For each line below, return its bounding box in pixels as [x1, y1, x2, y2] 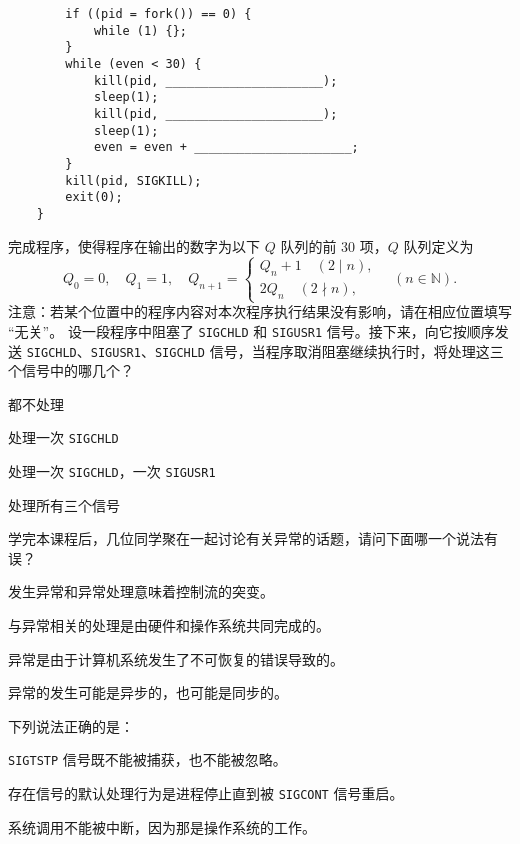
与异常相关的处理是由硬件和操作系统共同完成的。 [8, 615, 330, 636]
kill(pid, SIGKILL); [65, 173, 202, 188]
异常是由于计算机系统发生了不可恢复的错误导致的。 [8, 648, 344, 669]
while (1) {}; [93, 23, 187, 38]
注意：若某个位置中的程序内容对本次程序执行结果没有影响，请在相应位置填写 [8, 301, 512, 322]
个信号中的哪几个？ [8, 360, 134, 381]
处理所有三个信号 [8, 494, 120, 515]
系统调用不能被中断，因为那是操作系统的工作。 [8, 816, 316, 837]
